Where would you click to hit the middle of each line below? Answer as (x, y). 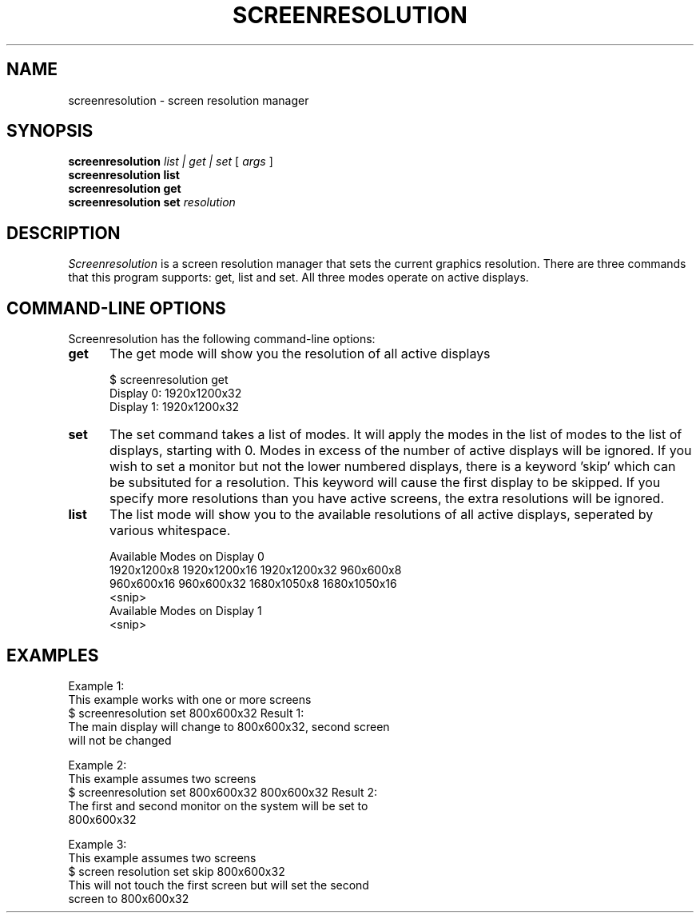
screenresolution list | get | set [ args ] (171, 162)
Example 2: (97, 765)
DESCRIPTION (64, 233)
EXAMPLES (53, 655)
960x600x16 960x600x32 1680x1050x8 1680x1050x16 (253, 584)
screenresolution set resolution (152, 202)
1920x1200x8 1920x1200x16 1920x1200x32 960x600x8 (256, 570)
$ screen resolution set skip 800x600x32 (177, 871)
